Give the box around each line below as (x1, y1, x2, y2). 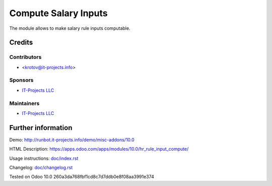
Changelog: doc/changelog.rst (9, 164, 73, 171)
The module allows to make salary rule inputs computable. (9, 25, 130, 31)
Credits (9, 38, 33, 47)
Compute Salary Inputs (9, 8, 108, 19)
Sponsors (9, 77, 34, 84)
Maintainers (9, 100, 40, 107)
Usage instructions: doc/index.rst (9, 155, 79, 161)
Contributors (9, 53, 42, 60)
